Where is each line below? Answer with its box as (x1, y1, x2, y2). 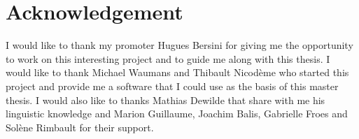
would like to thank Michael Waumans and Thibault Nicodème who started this (6, 65, 349, 80)
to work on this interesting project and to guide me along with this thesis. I (6, 51, 330, 66)
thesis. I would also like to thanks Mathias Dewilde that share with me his (6, 92, 325, 107)
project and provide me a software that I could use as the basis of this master (6, 78, 339, 93)
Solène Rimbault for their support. (6, 119, 154, 134)
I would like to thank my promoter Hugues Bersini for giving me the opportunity (6, 38, 353, 52)
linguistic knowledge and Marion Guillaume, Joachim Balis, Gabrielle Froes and (6, 106, 348, 121)
